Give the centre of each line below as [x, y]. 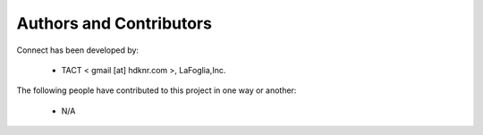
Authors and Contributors [114, 23]
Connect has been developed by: [77, 50]
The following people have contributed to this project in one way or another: [157, 90]
